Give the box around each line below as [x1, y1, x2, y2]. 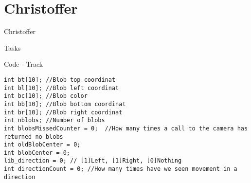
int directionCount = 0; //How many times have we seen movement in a [4, 165, 237, 173]
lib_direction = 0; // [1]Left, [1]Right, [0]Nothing [4, 157, 182, 165]
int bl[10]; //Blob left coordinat [4, 84, 119, 91]
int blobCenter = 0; [4, 149, 71, 156]
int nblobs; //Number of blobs [4, 117, 105, 124]
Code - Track [4, 59, 43, 69]
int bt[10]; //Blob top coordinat [4, 76, 116, 83]
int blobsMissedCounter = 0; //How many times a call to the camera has [4, 125, 248, 132]
